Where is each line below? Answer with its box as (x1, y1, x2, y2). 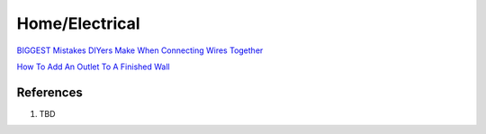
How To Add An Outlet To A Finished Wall (16, 61, 170, 72)
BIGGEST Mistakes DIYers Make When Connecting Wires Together (16, 45, 264, 56)
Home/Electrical (16, 13, 140, 33)
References (16, 85, 83, 100)
